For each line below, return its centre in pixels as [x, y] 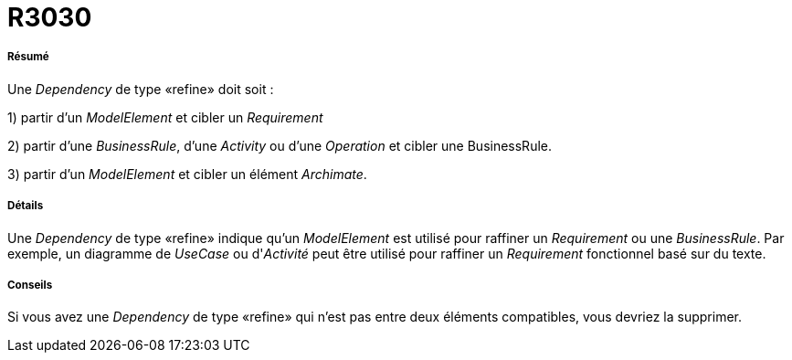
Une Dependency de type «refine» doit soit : [141, 89]
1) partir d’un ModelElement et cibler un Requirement [165, 117]
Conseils [30, 285]
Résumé [28, 57]
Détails [26, 206]
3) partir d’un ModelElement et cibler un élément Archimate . [187, 174]
